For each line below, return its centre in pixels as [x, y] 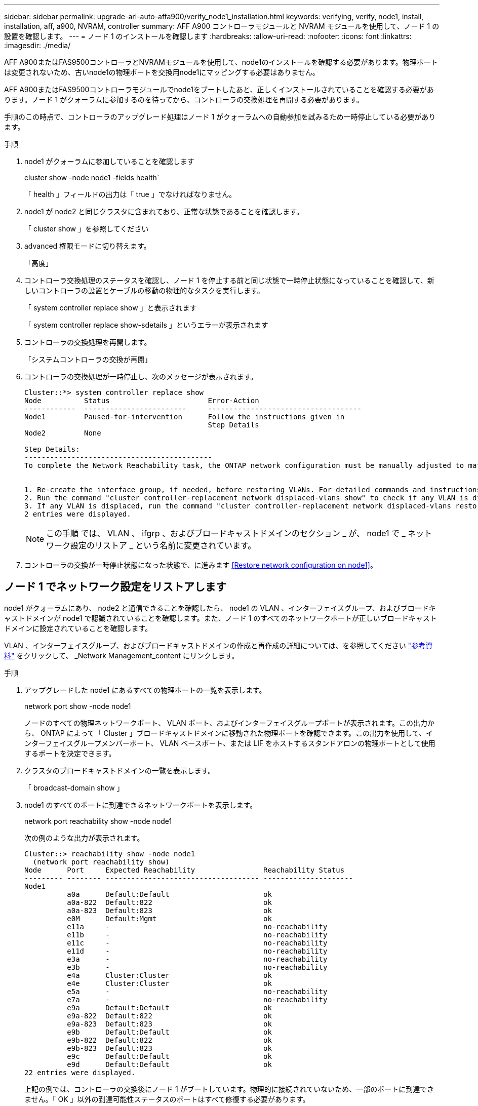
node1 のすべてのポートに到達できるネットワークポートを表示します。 [141, 805]
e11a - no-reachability [197, 926]
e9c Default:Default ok [169, 1056]
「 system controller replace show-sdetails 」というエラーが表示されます [146, 325]
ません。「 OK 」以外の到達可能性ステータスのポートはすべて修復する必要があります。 [167, 1099]
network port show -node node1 [78, 706]
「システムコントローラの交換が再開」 [88, 359]
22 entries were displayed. [80, 1072]
